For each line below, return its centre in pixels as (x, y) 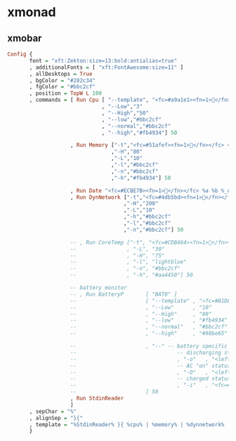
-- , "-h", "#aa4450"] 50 (131, 275)
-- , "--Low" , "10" (141, 307)
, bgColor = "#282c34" (63, 80)
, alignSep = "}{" (56, 418)
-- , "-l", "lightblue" (129, 262)
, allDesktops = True (61, 74)
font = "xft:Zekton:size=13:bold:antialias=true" (103, 60)
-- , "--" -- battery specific (149, 346)
